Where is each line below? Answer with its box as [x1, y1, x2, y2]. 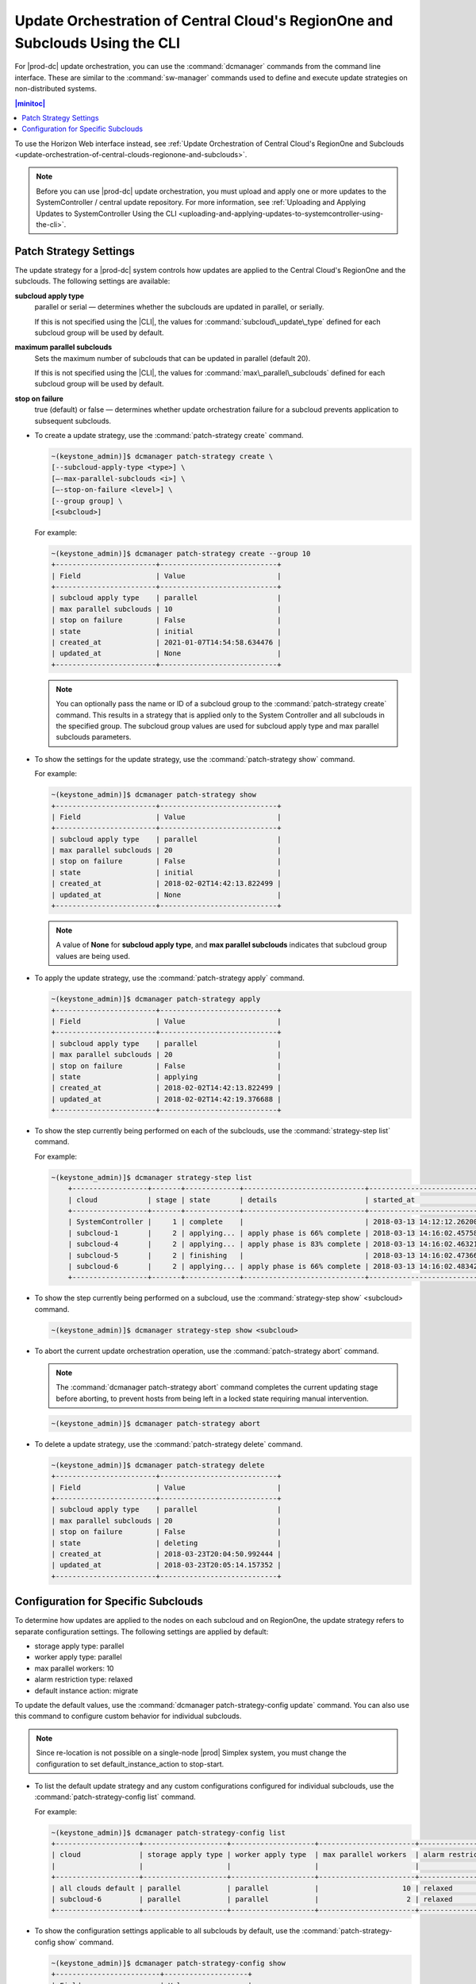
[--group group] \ [51, 496, 123, 506]
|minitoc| [14, 98, 46, 108]
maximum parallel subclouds [14, 342, 113, 352]
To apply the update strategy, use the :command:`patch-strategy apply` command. [34, 973, 305, 983]
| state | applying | [51, 1072, 282, 1081]
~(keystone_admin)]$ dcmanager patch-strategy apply [51, 994, 261, 1004]
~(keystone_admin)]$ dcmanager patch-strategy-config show [51, 1959, 286, 1967]
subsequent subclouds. [34, 416, 111, 425]
